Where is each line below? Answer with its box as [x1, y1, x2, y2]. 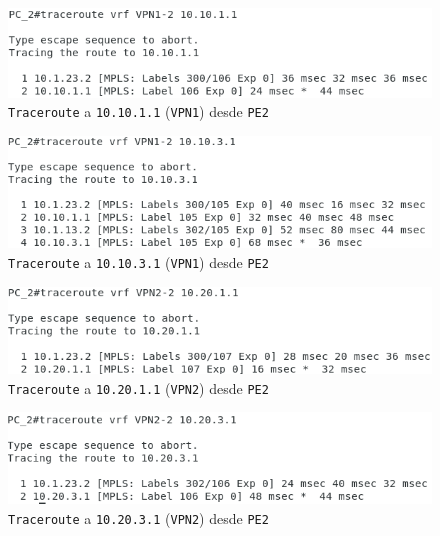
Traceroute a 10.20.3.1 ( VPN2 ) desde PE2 [8, 507, 269, 528]
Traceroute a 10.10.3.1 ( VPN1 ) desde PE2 [8, 251, 269, 272]
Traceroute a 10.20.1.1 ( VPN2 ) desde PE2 [8, 377, 269, 398]
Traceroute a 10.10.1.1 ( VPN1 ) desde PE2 [8, 101, 269, 122]
